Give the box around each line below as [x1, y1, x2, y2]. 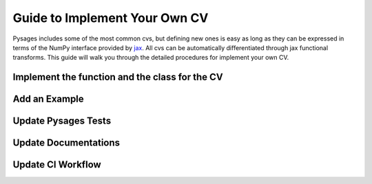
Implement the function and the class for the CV [12, 71, 223, 83]
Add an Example [12, 93, 84, 105]
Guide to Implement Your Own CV [12, 10, 209, 25]
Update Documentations [12, 137, 121, 149]
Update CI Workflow [12, 159, 101, 171]
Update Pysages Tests [12, 115, 112, 127]
